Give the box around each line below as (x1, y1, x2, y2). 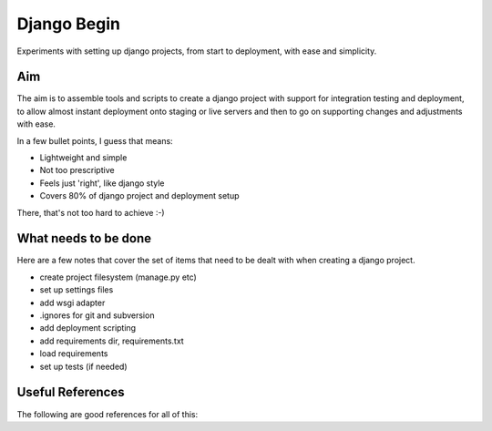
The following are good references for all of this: (16, 408, 199, 419)
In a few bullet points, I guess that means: (16, 135, 173, 146)
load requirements (39, 348, 108, 359)
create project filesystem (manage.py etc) (39, 272, 198, 282)
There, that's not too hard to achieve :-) (16, 207, 165, 218)
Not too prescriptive (39, 165, 115, 176)
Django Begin (16, 14, 120, 34)
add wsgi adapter (39, 297, 106, 308)
